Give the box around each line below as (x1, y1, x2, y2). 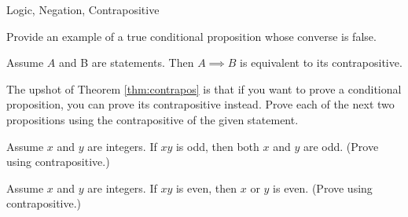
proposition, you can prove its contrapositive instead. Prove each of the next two (6, 96, 395, 112)
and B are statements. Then (59, 54, 194, 71)
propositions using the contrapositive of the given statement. (6, 111, 299, 127)
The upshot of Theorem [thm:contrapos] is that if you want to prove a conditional (6, 80, 402, 97)
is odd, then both (175, 138, 259, 154)
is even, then (175, 179, 237, 196)
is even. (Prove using (273, 179, 373, 196)
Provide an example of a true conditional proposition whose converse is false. (6, 28, 377, 44)
